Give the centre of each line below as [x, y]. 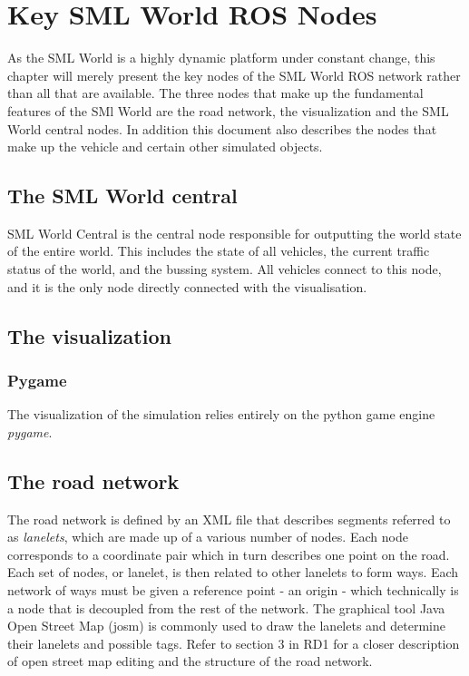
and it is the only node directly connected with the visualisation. [187, 286]
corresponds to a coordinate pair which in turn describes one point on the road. [229, 554]
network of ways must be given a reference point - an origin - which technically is [233, 590]
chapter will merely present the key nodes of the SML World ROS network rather [234, 75]
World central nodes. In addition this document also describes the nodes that [222, 128]
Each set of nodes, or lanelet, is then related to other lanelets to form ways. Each [233, 572]
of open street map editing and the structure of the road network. [190, 661]
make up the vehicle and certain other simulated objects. [165, 147]
